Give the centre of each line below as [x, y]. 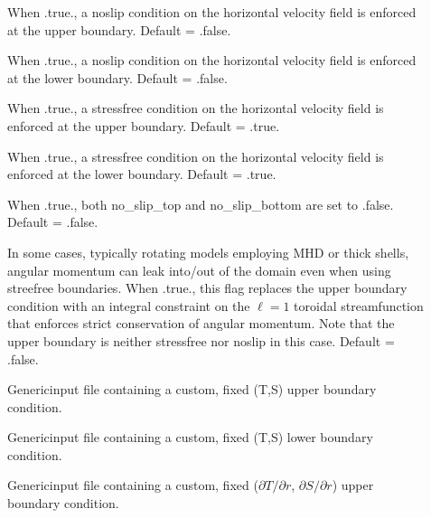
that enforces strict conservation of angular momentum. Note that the [201, 323]
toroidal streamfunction [359, 305]
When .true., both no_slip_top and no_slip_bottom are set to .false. [201, 204]
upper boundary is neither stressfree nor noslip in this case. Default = [201, 340]
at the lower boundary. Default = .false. [117, 77]
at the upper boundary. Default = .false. [119, 29]
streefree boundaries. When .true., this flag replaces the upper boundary [207, 288]
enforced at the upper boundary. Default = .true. [144, 125]
